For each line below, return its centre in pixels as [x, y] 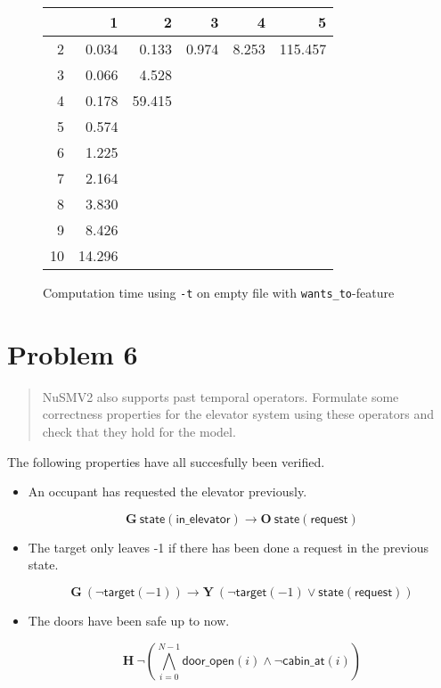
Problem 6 [73, 353]
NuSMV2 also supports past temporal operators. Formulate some [220, 396]
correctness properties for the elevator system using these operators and [238, 414]
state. [43, 565]
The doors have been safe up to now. [129, 620]
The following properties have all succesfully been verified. [166, 461]
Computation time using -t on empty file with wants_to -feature [219, 292]
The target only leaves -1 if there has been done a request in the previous [228, 547]
